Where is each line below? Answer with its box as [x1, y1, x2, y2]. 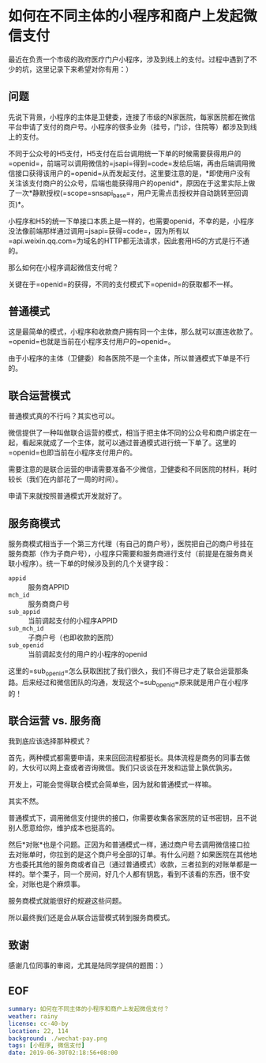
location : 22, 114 [8, 1027, 69, 1035]
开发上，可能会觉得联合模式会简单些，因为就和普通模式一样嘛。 [8, 780, 215, 789]
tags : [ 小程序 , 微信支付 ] [8, 1042, 85, 1050]
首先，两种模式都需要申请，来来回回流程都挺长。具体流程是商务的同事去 [8, 753, 243, 762]
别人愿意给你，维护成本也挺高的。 [8, 823, 119, 833]
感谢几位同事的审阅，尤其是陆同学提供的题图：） [8, 960, 167, 971]
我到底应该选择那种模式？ [8, 736, 92, 746]
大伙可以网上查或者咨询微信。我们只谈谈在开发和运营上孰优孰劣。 [21, 763, 237, 773]
